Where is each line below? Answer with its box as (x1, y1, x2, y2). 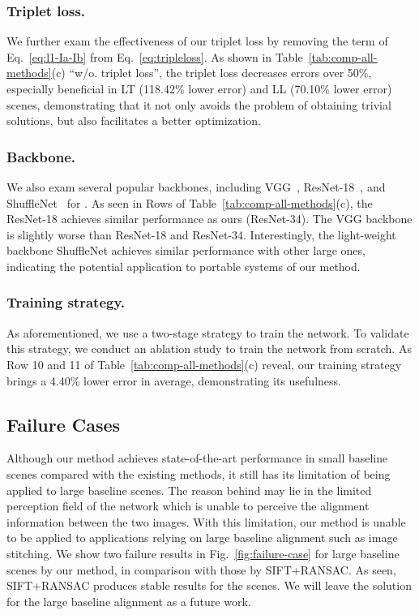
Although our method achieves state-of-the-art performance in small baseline (6, 449, 388, 467)
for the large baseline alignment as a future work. (6, 592, 251, 609)
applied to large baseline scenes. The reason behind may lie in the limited (6, 481, 372, 498)
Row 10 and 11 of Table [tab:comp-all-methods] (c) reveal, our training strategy (6, 355, 402, 372)
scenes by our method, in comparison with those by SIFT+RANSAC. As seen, (6, 561, 396, 578)
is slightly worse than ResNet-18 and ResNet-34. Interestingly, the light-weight (6, 226, 396, 243)
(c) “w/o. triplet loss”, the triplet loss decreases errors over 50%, (51, 64, 372, 81)
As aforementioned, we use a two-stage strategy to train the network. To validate (6, 324, 409, 341)
